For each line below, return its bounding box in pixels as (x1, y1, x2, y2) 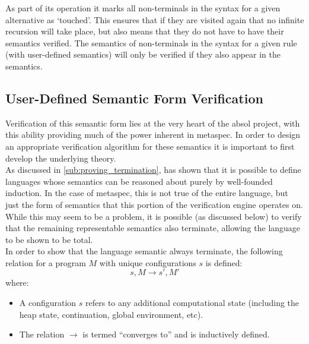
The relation (19, 328, 65, 340)
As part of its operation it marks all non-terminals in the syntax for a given (5, 2, 281, 14)
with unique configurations (99, 256, 196, 269)
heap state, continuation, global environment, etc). (19, 308, 203, 320)
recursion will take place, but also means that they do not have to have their (5, 25, 284, 37)
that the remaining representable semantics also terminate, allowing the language (5, 222, 301, 234)
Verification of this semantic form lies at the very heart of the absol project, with (5, 116, 300, 129)
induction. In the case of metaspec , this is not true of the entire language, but (5, 187, 288, 199)
